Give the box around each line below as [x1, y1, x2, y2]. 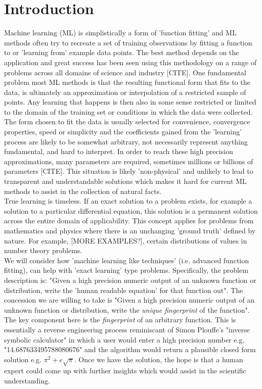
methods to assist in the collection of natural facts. [4, 185, 162, 196]
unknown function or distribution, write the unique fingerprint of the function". [4, 304, 250, 315]
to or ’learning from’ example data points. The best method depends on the [4, 47, 239, 58]
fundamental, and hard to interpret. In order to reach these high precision [4, 146, 233, 157]
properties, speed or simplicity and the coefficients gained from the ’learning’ [4, 126, 242, 137]
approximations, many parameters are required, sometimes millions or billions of [4, 156, 253, 166]
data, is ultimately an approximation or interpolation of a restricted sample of [4, 86, 246, 97]
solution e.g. [4, 354, 41, 364]
